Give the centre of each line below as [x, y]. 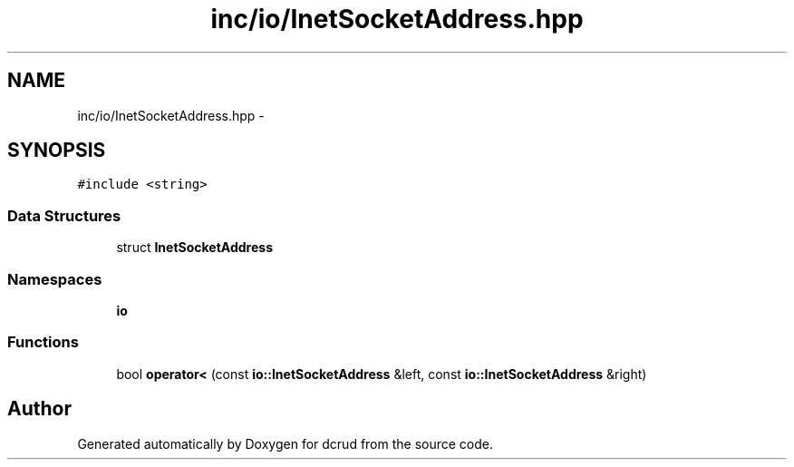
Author [39, 409]
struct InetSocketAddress [194, 248]
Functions [43, 342]
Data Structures [64, 215]
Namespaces [55, 279]
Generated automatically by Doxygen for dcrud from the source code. [286, 443]
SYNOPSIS [57, 151]
